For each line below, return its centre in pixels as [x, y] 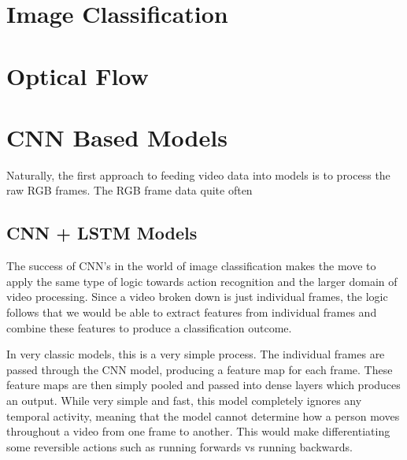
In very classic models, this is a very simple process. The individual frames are [196, 354]
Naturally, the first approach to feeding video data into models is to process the [198, 174]
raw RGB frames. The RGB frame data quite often [129, 190]
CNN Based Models [117, 137]
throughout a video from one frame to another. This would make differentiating [198, 431]
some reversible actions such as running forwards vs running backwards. [179, 446]
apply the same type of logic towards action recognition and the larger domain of [202, 281]
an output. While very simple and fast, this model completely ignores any [184, 401]
